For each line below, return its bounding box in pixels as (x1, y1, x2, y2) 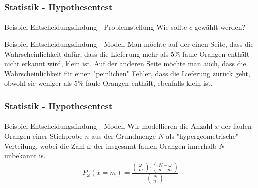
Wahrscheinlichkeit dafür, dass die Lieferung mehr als (4, 48, 169, 59)
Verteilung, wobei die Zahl (4, 140, 85, 151)
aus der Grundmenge (91, 131, 156, 141)
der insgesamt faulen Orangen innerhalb (94, 140, 217, 151)
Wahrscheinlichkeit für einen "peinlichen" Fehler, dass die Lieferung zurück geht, (4, 68, 250, 78)
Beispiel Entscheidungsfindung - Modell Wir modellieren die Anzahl (4, 121, 213, 131)
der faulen (221, 121, 252, 131)
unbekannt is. (4, 150, 46, 161)
